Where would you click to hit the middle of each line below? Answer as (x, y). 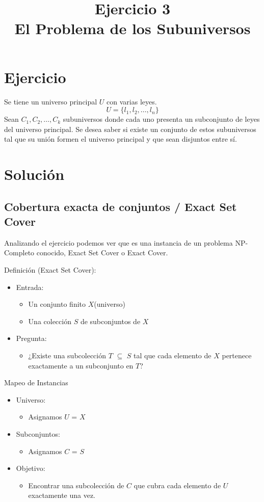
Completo (19, 253)
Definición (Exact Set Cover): (50, 270)
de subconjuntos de (110, 321)
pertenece (237, 355)
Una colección (50, 321)
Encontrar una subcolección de (76, 485)
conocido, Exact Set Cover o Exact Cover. (102, 253)
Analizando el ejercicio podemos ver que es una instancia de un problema (118, 242)
